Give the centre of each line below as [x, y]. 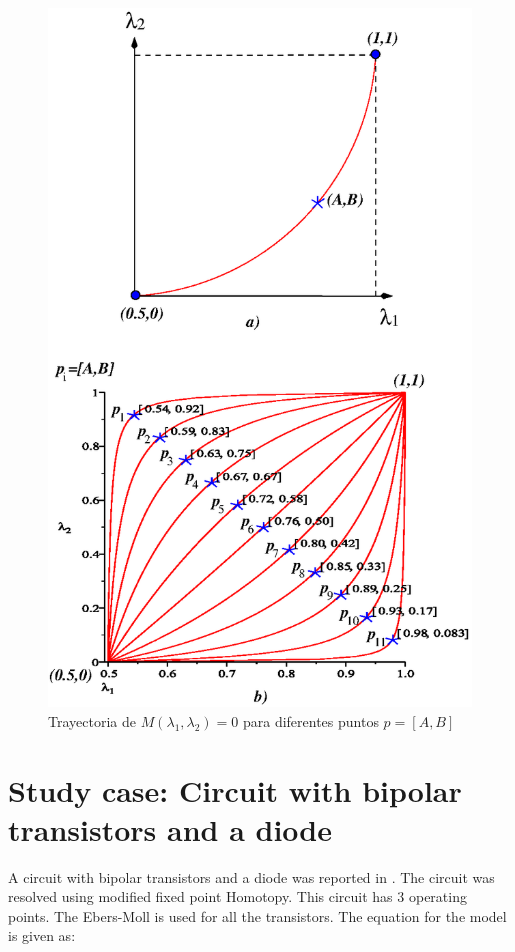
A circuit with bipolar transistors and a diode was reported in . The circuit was [251, 876]
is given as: [42, 935]
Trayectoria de [92, 720]
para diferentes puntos [310, 720]
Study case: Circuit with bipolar [235, 789]
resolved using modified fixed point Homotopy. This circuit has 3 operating [237, 896]
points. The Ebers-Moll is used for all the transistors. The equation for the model [257, 915]
